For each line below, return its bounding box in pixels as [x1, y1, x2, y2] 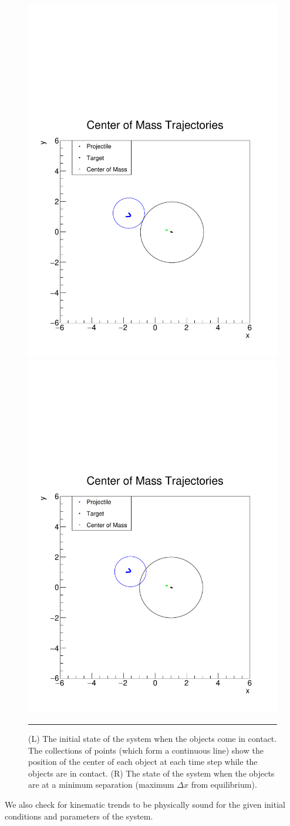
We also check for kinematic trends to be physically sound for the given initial [5, 798, 285, 810]
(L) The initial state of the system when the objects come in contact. [28, 732, 277, 745]
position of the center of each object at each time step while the [28, 755, 258, 768]
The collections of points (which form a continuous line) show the [28, 744, 264, 756]
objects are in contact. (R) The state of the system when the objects [28, 767, 275, 779]
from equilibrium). [191, 778, 257, 791]
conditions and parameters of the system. [5, 810, 153, 822]
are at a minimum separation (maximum [28, 778, 174, 791]
